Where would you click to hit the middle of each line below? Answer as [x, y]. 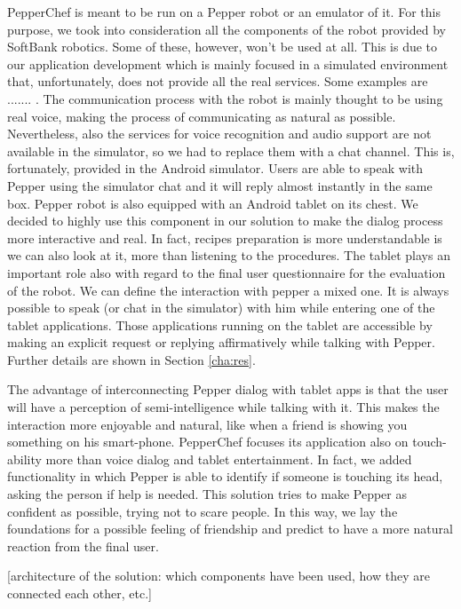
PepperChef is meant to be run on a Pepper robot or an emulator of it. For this [224, 12]
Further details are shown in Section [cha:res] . [131, 359]
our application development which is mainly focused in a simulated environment [228, 63]
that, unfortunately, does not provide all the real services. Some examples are [218, 81]
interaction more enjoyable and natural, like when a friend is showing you [207, 424]
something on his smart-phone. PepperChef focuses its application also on [208, 442]
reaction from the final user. [83, 546]
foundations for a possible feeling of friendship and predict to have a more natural [230, 529]
